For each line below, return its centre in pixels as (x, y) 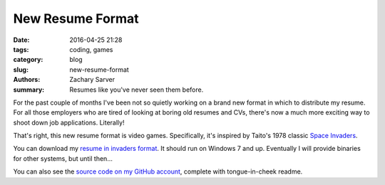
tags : (21, 49)
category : (28, 60)
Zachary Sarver (92, 80)
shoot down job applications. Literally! (69, 122)
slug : (21, 69)
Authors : (27, 80)
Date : (21, 40)
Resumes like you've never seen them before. (137, 90)
